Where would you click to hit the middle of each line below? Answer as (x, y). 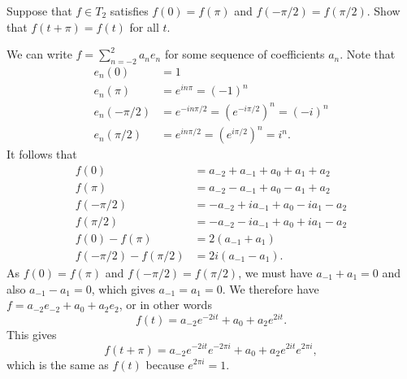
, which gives (123, 288)
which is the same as (58, 364)
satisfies (129, 11)
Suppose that (39, 11)
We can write (39, 54)
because (165, 364)
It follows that (42, 154)
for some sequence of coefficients (245, 54)
